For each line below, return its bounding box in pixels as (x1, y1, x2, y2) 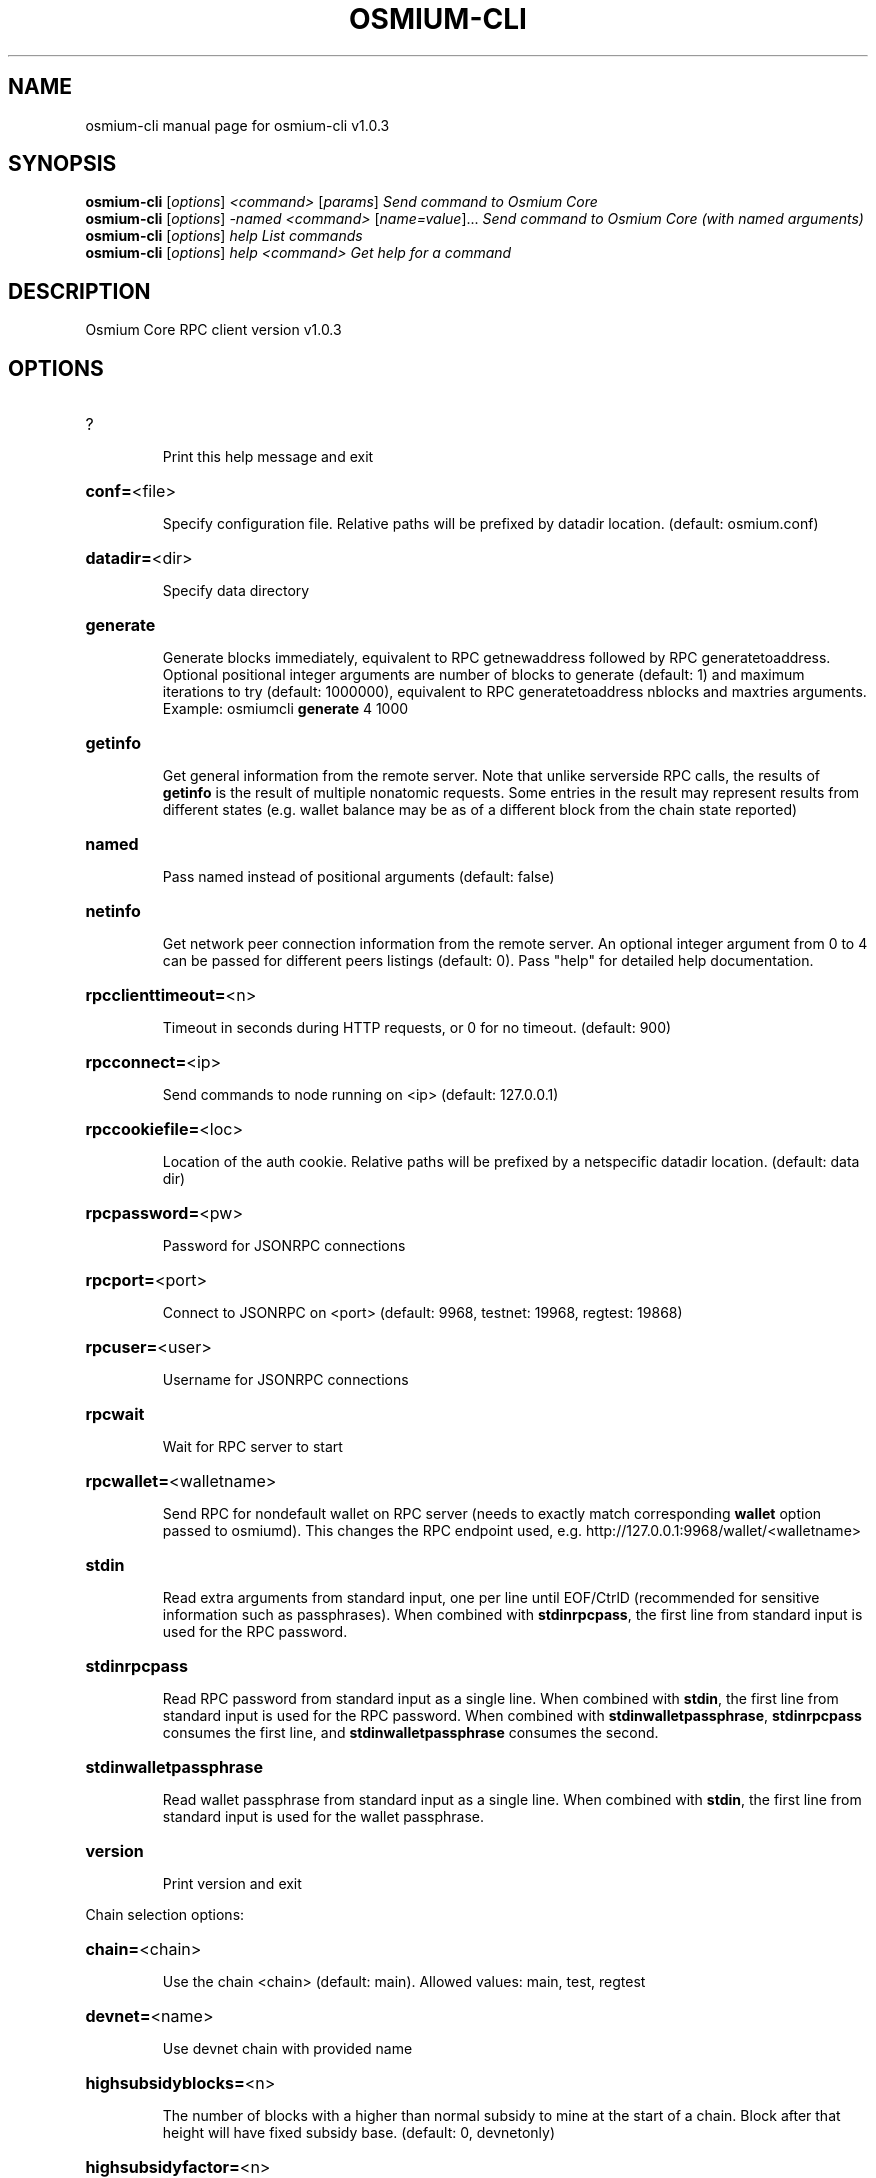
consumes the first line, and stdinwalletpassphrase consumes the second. (162, 1724, 659, 1742)
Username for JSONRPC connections (162, 1371, 409, 1389)
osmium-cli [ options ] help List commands (85, 227, 363, 245)
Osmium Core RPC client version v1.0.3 (85, 321, 342, 339)
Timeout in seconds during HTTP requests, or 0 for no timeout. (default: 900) (162, 1019, 672, 1037)
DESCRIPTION (8, 278, 151, 304)
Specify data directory (162, 582, 310, 600)
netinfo (85, 901, 141, 922)
